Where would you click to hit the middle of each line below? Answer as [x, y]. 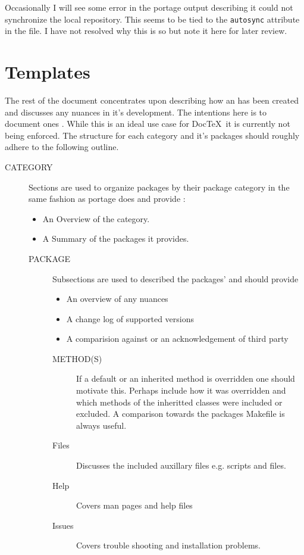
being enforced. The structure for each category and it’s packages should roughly [152, 135]
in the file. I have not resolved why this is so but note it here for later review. [146, 31]
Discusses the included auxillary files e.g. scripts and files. [181, 465]
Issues [63, 525]
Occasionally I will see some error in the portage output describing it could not [149, 7]
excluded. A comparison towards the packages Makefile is [181, 414]
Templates [48, 72]
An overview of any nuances [117, 299]
